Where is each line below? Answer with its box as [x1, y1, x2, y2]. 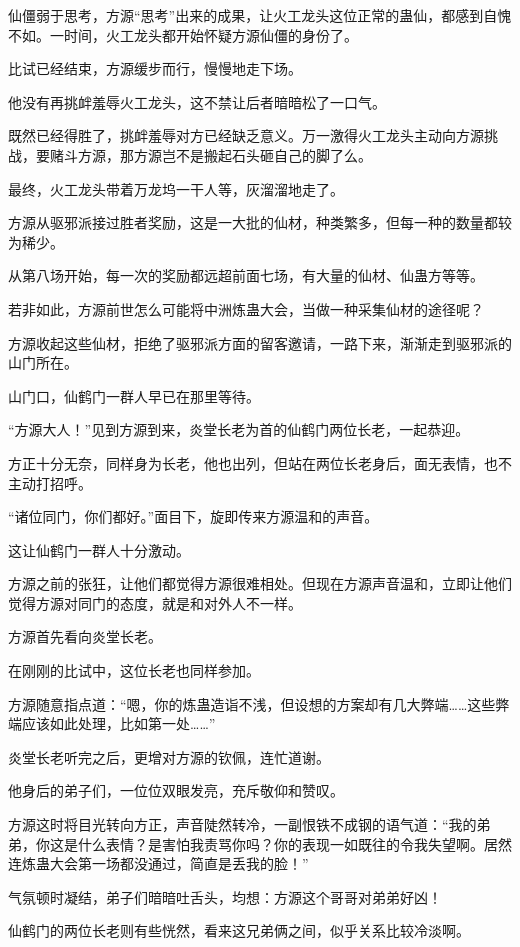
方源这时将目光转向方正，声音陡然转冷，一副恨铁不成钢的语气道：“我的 [8, 814, 477, 835]
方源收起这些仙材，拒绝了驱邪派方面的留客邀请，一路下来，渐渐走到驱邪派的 [8, 332, 512, 353]
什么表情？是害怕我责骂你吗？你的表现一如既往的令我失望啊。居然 [77, 833, 512, 854]
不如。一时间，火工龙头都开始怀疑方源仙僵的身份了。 [8, 24, 358, 45]
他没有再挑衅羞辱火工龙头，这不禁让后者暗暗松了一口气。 [8, 91, 386, 112]
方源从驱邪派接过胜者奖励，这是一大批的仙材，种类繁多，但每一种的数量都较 [8, 212, 512, 233]
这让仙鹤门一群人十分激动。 [8, 539, 190, 560]
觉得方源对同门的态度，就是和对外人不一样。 [8, 592, 302, 613]
